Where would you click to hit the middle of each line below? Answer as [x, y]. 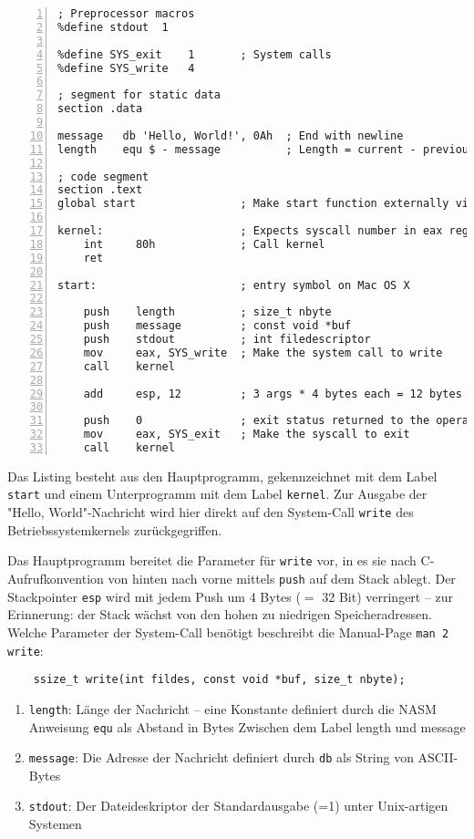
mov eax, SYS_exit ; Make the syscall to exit [247, 435]
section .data [100, 109]
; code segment [103, 176]
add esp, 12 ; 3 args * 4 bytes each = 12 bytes [273, 394]
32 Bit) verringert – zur [388, 596]
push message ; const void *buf [217, 326]
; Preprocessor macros [126, 14]
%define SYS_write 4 [126, 68]
